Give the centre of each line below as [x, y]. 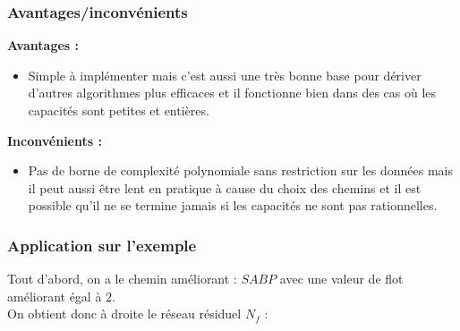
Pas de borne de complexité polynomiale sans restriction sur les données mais [241, 170]
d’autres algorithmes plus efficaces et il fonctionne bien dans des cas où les [232, 93]
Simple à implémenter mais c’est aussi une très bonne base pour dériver [225, 75]
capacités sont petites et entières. [119, 110]
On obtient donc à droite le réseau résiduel [124, 314]
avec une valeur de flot [341, 279]
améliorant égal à [55, 296]
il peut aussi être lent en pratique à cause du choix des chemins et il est [225, 187]
